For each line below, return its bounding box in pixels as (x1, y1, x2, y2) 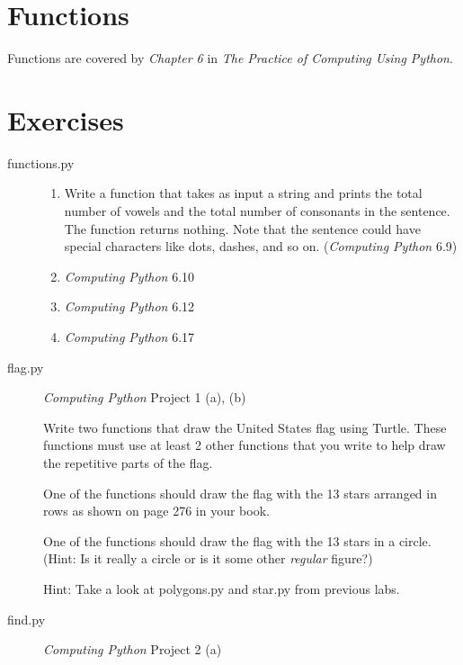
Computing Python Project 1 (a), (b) (43, 388, 246, 407)
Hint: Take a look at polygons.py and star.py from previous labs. (43, 579, 400, 598)
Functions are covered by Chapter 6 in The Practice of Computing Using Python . (7, 49, 453, 67)
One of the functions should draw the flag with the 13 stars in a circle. (43, 531, 432, 550)
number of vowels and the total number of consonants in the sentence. (64, 202, 450, 220)
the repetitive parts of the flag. (43, 453, 213, 472)
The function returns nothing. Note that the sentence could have (64, 219, 421, 238)
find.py (7, 609, 46, 628)
